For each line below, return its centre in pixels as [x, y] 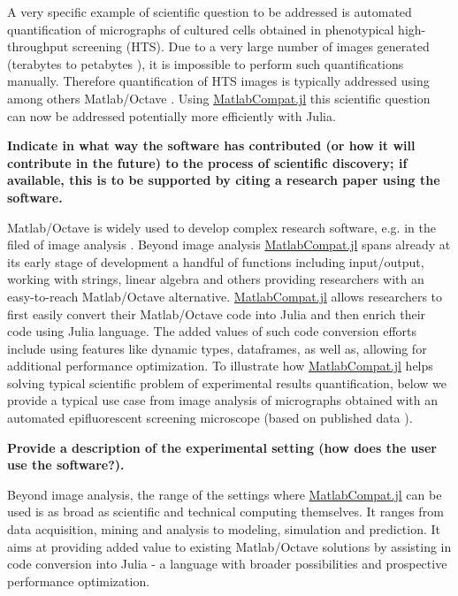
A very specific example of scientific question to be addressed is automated [210, 11]
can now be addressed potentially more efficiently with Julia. [172, 115]
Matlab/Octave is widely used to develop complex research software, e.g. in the [221, 227]
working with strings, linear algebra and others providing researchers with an [216, 279]
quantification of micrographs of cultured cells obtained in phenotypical [201, 29]
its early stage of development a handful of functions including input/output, [216, 261]
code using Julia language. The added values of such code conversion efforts [212, 331]
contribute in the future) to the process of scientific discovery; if [207, 162]
